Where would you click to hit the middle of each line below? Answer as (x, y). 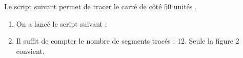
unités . (185, 6)
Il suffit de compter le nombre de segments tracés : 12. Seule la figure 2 (128, 41)
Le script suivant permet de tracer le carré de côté (83, 6)
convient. (30, 51)
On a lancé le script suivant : (62, 23)
